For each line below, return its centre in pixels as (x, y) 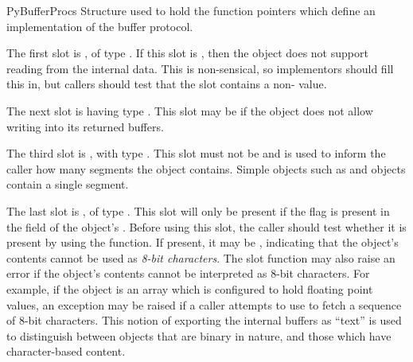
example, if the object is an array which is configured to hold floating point (190, 288)
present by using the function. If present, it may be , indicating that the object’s (203, 242)
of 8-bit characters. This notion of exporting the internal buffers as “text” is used (204, 320)
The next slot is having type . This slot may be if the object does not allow (190, 110)
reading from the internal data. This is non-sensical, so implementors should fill (200, 68)
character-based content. (66, 351)
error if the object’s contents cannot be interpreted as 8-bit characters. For (188, 273)
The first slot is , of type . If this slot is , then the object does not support (187, 53)
